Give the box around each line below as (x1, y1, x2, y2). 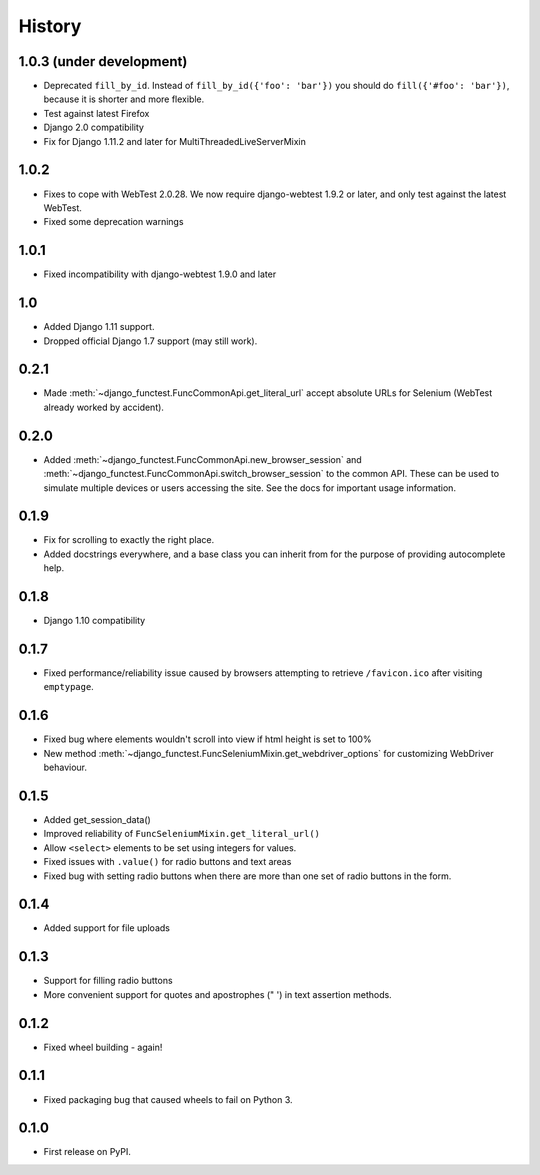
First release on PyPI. (43, 1146, 132, 1158)
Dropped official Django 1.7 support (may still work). (43, 335, 258, 347)
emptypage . (43, 681, 94, 693)
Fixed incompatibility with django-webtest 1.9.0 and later (43, 268, 277, 280)
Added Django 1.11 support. (43, 321, 155, 333)
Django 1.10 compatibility (43, 615, 146, 627)
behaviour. (43, 761, 88, 774)
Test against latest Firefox (43, 107, 150, 119)
